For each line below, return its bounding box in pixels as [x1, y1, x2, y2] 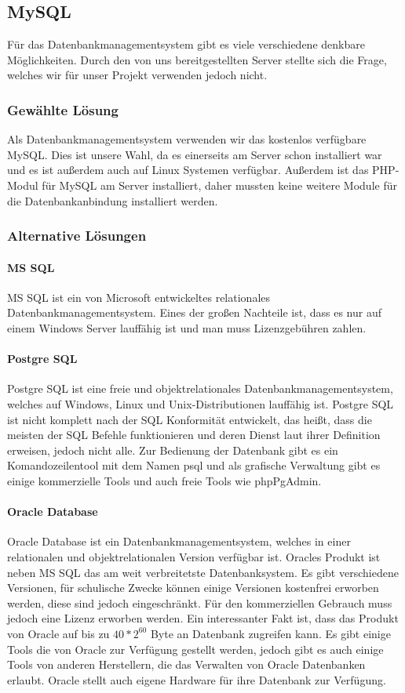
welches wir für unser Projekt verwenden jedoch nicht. [7, 67, 268, 83]
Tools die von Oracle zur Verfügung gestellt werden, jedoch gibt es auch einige [7, 640, 384, 657]
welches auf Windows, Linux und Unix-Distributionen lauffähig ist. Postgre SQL [7, 395, 394, 412]
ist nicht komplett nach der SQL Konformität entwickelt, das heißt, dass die [7, 411, 372, 427]
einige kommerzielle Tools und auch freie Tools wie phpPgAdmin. [7, 472, 322, 488]
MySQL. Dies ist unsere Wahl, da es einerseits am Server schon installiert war [7, 146, 382, 162]
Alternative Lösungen [7, 226, 147, 245]
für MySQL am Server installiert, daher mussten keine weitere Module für [42, 176, 397, 193]
